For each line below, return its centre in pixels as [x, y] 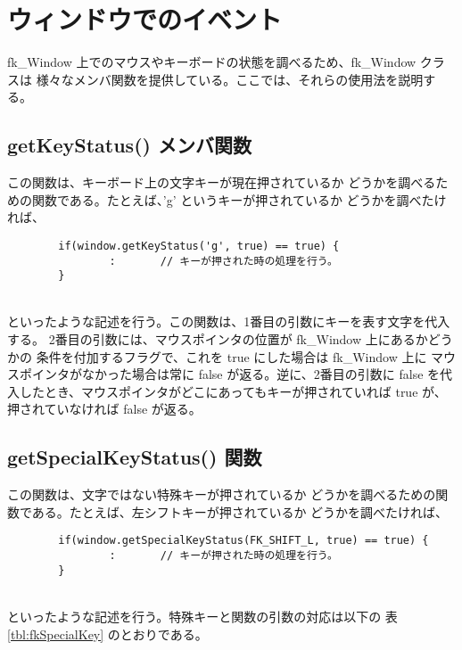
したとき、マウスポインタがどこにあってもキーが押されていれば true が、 [233, 391]
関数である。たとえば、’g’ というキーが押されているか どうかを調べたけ [239, 199]
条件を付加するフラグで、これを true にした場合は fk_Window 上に [231, 356]
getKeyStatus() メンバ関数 [129, 145]
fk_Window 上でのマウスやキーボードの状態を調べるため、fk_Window [212, 62]
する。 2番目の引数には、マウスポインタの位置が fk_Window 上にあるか [218, 339]
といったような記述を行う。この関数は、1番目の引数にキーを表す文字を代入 [229, 321]
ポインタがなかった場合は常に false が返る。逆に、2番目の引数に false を [230, 374]
